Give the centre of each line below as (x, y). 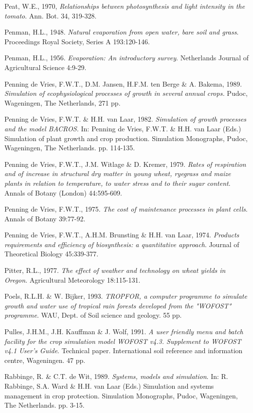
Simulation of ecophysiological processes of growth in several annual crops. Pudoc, (126, 93)
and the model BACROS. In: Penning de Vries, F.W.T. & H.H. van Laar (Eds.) (123, 128)
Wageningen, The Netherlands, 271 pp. (63, 102)
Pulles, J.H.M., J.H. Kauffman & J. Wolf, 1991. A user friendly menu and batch (124, 332)
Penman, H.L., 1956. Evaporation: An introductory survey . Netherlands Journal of (127, 58)
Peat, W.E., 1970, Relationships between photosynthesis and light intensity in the (125, 6)
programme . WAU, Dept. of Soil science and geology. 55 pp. (93, 315)
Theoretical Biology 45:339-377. (52, 254)
